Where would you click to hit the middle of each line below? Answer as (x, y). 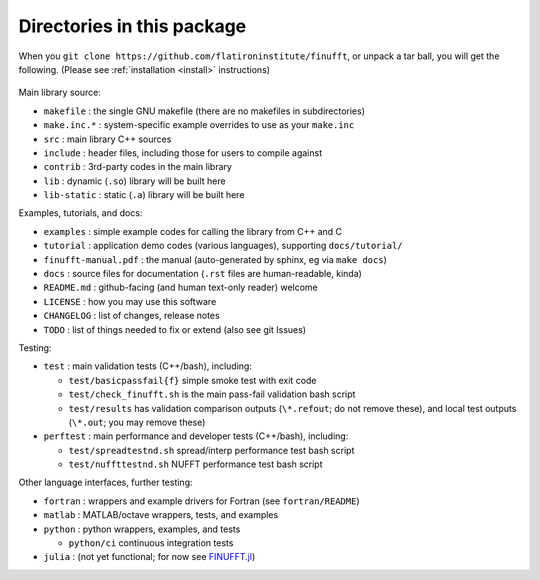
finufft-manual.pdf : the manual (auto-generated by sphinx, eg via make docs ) (215, 259)
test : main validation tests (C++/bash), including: (147, 366)
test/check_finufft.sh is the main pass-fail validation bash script (212, 394)
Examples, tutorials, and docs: (80, 213)
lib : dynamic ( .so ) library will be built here (134, 181)
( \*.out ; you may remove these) (137, 422)
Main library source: (60, 92)
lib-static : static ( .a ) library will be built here (144, 195)
